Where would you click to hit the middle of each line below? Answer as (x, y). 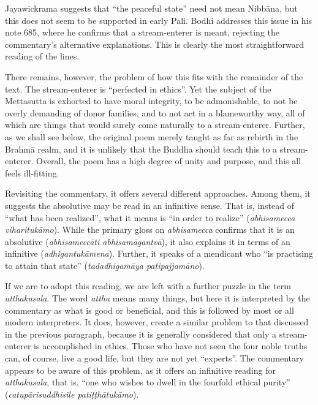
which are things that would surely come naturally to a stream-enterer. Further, (155, 125)
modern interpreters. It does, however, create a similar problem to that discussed (157, 322)
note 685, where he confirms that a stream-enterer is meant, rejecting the (142, 32)
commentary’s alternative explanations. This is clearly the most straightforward (154, 44)
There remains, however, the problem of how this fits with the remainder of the (154, 76)
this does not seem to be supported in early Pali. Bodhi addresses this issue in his (159, 20)
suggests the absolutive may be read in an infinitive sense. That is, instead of (150, 205)
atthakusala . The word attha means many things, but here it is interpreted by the (157, 298)
